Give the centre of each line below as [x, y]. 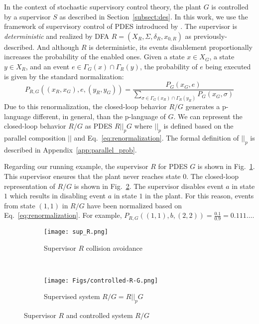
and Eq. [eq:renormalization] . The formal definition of [156, 138]
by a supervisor [27, 16]
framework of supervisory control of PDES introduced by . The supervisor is [121, 26]
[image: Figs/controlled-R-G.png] [101, 280]
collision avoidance [114, 247]
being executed [228, 66]
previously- [210, 36]
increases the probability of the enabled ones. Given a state [94, 57]
